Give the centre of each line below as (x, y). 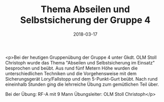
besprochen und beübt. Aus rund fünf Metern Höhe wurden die (72, 68)
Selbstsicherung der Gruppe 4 (85, 20)
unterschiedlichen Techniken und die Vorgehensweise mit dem (71, 73)
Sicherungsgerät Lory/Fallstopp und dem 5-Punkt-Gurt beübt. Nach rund (81, 79)
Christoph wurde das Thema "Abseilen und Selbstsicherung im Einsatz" (80, 62)
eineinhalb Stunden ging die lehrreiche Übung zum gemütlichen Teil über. (82, 84)
